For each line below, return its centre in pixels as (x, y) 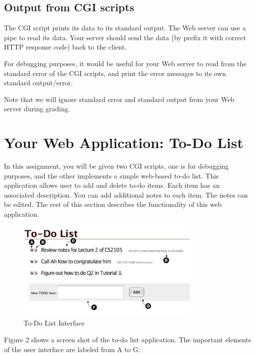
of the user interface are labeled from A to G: (72, 349)
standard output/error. (38, 83)
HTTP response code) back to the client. (65, 47)
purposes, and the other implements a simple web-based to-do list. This (112, 175)
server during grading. (37, 109)
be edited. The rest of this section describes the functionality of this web (113, 204)
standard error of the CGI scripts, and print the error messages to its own (115, 73)
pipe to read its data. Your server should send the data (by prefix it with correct (125, 37)
